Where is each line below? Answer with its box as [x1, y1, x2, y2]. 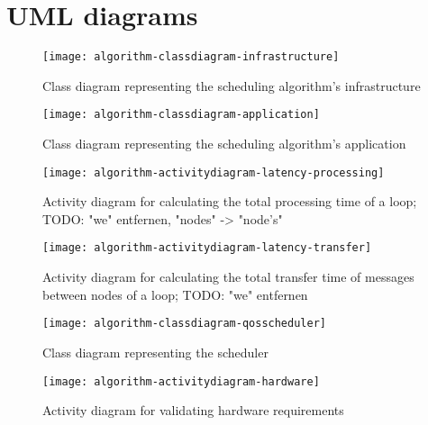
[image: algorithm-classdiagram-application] [42, 108, 320, 122]
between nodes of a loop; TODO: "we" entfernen [42, 285, 308, 303]
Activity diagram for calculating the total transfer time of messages [42, 267, 414, 286]
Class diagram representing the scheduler [42, 342, 269, 361]
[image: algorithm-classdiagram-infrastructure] [42, 50, 340, 64]
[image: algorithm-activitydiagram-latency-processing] [42, 166, 385, 179]
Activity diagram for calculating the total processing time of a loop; [42, 192, 417, 211]
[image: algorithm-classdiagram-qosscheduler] [42, 317, 326, 330]
